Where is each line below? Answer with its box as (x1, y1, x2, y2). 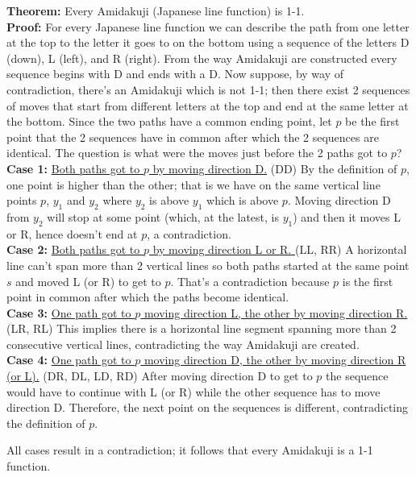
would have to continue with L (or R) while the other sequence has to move (6, 383, 381, 400)
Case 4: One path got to (6, 351, 131, 368)
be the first (345, 113, 400, 130)
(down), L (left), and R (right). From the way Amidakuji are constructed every (6, 49, 397, 66)
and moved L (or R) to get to (15, 272, 161, 289)
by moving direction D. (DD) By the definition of (152, 160, 397, 176)
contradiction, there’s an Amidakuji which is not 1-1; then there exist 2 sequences (6, 81, 410, 97)
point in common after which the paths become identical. (6, 288, 289, 305)
